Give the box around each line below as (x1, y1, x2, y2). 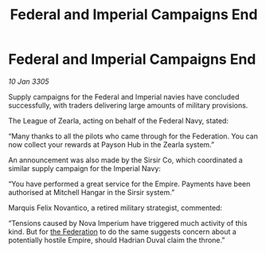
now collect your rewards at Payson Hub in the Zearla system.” (8, 139, 215, 149)
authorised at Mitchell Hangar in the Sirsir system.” (8, 187, 175, 197)
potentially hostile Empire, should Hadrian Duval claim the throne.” (8, 235, 225, 244)
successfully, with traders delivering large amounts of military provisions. (8, 100, 248, 110)
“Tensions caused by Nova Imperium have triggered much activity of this (8, 218, 248, 228)
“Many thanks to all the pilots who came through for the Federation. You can (8, 131, 259, 141)
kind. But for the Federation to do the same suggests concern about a (8, 227, 237, 236)
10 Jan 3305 (8, 76, 49, 86)
